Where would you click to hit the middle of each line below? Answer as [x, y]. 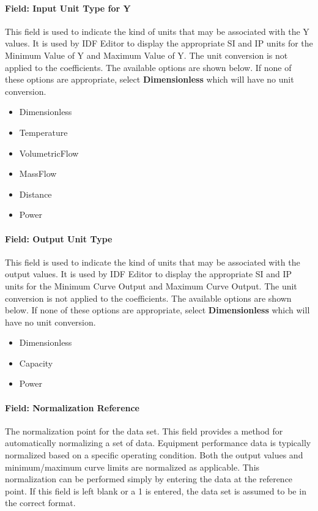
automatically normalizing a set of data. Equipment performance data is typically [158, 443]
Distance [35, 194]
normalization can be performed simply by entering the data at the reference [149, 479]
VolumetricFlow [49, 153]
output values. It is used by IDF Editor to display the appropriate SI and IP [149, 274]
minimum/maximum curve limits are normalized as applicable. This [132, 467]
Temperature [43, 132]
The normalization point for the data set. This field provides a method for [144, 431]
